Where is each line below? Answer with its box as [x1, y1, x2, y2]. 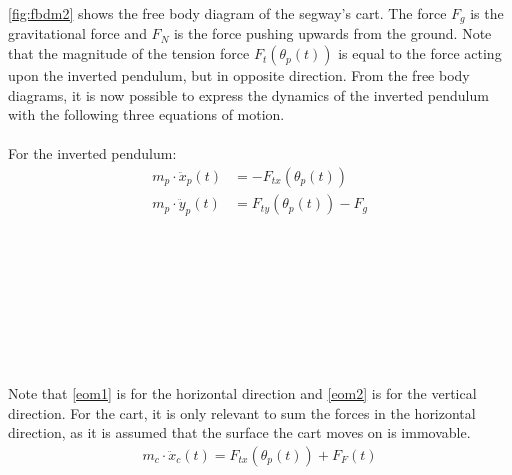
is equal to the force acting [338, 43, 502, 64]
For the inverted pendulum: [8, 143, 177, 164]
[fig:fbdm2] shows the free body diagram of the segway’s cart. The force [8, 3, 447, 23]
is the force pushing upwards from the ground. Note [173, 23, 492, 44]
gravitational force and [8, 23, 147, 44]
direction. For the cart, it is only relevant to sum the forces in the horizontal [8, 402, 476, 423]
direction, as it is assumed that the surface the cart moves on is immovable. [8, 422, 471, 443]
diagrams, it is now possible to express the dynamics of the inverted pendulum [8, 84, 489, 105]
